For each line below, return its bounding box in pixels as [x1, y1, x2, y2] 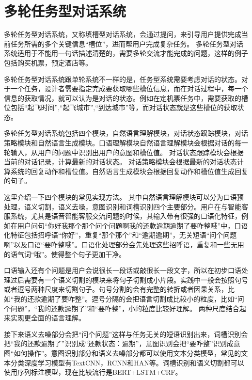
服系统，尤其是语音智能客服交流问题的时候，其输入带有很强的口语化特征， [4, 211, 241, 221]
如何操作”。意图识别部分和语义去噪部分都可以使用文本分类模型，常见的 [14, 348, 241, 358]
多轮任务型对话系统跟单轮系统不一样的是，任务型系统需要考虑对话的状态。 [4, 74, 241, 84]
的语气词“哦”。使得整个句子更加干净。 [4, 249, 126, 259]
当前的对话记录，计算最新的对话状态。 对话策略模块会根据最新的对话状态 [4, 157, 237, 167]
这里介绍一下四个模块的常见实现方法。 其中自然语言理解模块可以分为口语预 [4, 192, 244, 202]
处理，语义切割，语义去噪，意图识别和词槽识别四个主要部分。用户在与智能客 [4, 201, 248, 211]
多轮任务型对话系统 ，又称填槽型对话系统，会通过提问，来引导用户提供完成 [4, 29, 241, 39]
